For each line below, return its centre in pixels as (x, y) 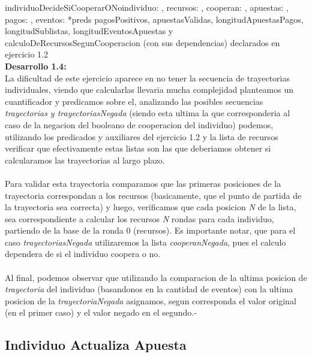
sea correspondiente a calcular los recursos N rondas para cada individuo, (139, 218)
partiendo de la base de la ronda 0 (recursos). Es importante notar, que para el (150, 230)
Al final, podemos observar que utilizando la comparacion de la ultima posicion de (156, 277)
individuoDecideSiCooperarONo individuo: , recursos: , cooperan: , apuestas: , (147, 7)
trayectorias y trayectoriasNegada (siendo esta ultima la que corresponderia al (148, 113)
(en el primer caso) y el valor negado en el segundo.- (101, 312)
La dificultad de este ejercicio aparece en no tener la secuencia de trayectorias (147, 78)
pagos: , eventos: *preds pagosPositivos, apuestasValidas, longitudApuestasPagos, (154, 19)
